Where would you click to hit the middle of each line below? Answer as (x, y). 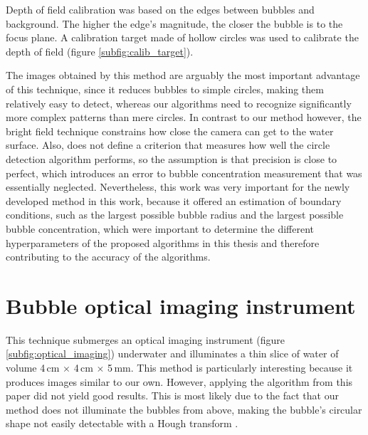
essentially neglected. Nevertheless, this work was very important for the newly (178, 187)
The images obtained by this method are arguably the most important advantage (183, 75)
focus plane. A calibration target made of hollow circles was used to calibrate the (182, 37)
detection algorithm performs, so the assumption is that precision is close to (172, 158)
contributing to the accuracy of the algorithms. (108, 257)
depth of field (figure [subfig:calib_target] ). (100, 51)
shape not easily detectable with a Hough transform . (122, 423)
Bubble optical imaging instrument (181, 305)
